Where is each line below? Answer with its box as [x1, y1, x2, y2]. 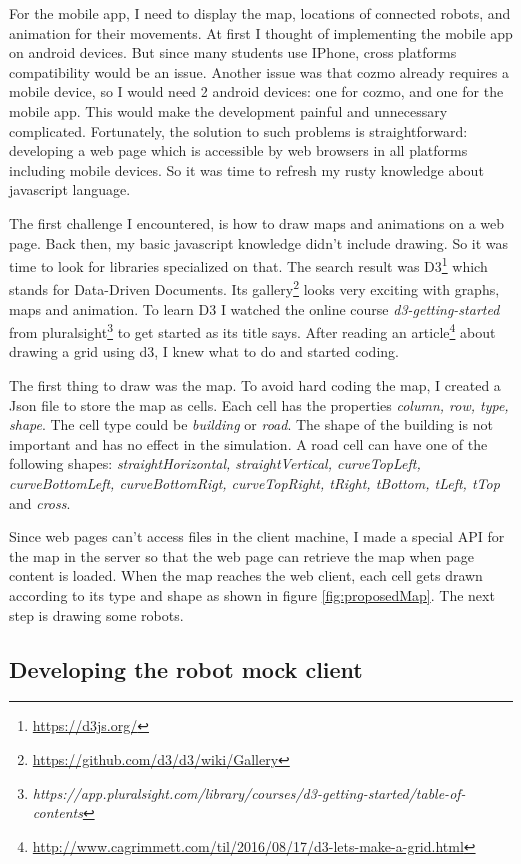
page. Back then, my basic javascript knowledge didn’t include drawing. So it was [9, 232, 509, 253]
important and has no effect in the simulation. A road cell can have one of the [9, 433, 488, 454]
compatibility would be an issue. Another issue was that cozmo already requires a [9, 61, 509, 82]
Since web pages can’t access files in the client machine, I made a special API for [9, 526, 505, 547]
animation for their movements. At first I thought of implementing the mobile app [9, 22, 513, 43]
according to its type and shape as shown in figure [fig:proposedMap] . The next [9, 585, 495, 605]
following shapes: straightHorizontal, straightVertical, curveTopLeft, [9, 453, 421, 474]
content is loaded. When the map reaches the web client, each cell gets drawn [9, 565, 483, 586]
